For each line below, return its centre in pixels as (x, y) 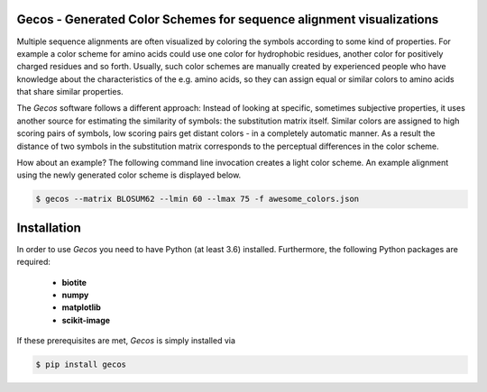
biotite (74, 282)
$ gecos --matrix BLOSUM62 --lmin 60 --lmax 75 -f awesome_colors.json (198, 199)
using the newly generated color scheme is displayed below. (129, 175)
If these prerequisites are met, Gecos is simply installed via (126, 341)
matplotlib (81, 307)
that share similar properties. (70, 92)
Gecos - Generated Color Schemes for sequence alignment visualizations (228, 19)
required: (34, 262)
